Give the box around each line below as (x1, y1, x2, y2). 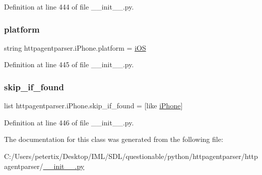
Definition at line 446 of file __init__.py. (4, 117, 134, 127)
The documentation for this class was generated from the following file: (4, 134, 223, 144)
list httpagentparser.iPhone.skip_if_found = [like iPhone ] (4, 100, 183, 111)
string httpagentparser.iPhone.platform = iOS (4, 42, 146, 53)
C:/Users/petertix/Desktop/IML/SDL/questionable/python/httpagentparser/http (4, 151, 258, 161)
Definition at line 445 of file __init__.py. (4, 59, 134, 70)
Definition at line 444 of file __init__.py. (4, 2, 134, 12)
